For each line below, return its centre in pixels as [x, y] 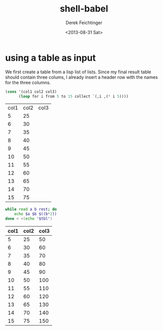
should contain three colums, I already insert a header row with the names [81, 77]
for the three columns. [28, 82]
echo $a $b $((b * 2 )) [35, 214]
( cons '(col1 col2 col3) [31, 92]
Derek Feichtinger [84, 23]
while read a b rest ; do [31, 209]
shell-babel [84, 9]
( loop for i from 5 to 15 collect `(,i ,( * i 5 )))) [73, 96]
